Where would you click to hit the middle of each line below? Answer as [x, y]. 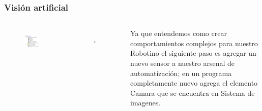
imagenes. [145, 103]
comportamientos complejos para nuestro [194, 43]
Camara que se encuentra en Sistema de [193, 92]
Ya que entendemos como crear [179, 33]
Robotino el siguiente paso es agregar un [193, 53]
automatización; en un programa [181, 73]
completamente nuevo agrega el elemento [194, 83]
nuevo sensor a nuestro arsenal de [183, 63]
